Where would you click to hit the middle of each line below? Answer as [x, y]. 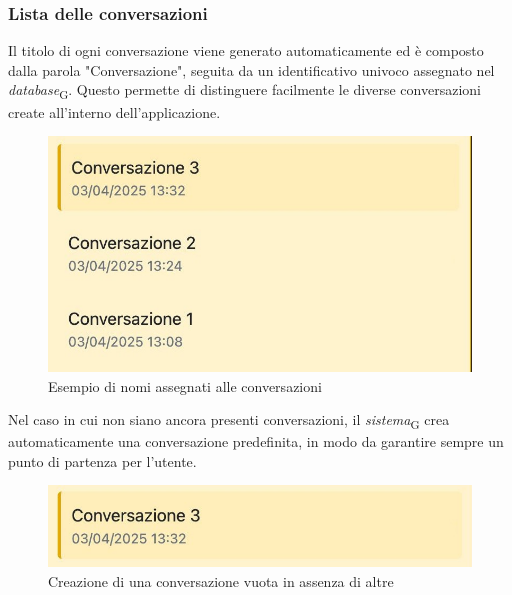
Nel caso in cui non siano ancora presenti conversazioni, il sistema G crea [229, 420]
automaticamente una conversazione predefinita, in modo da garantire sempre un [256, 441]
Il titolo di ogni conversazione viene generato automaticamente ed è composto [246, 50]
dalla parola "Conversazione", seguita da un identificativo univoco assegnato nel [251, 69]
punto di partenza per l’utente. [102, 460]
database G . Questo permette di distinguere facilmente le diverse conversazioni [244, 91]
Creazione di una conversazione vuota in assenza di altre [221, 580]
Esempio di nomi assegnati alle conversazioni [185, 385]
